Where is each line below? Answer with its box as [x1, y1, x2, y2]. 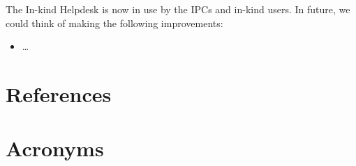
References [6, 79, 112, 108]
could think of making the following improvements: [6, 15, 223, 30]
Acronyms [6, 134, 104, 163]
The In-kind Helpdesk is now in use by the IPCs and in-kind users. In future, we [6, 2, 350, 16]
